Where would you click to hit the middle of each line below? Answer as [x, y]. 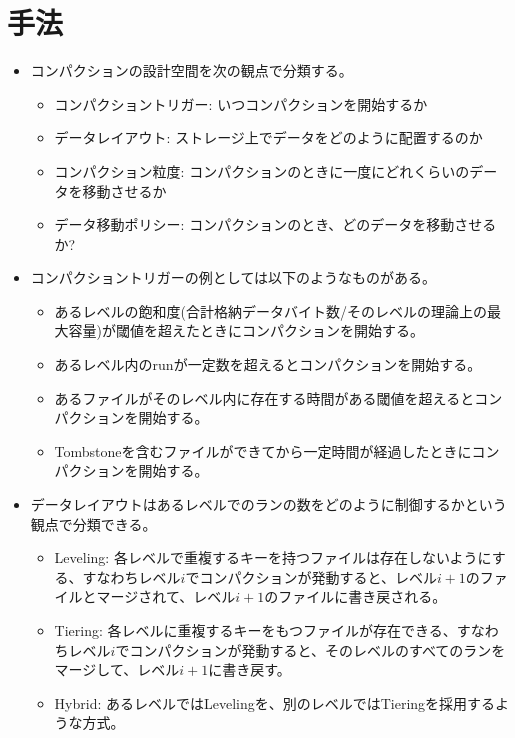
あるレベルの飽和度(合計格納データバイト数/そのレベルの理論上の [271, 310]
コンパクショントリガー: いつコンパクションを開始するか [241, 103]
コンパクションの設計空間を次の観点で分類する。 [191, 70]
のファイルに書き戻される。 [355, 596]
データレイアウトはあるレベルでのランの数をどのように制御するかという [268, 504]
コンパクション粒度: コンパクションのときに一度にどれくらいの [262, 170]
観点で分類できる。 [93, 523]
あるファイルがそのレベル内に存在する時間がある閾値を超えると [264, 397]
